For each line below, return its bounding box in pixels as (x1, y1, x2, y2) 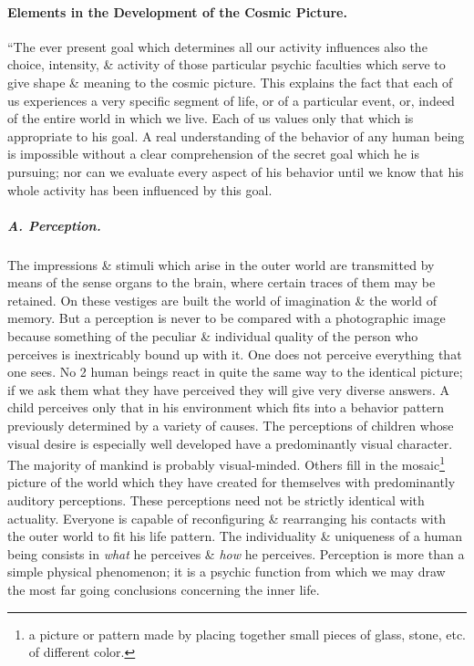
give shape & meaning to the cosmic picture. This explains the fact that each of (7, 72, 453, 91)
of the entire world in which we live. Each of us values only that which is (7, 109, 414, 128)
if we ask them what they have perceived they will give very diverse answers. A (7, 380, 449, 399)
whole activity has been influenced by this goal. (7, 180, 273, 199)
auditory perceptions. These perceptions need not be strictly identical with (7, 491, 425, 510)
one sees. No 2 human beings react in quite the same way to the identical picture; (7, 362, 463, 381)
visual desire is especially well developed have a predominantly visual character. (7, 433, 453, 453)
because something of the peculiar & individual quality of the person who (7, 327, 418, 346)
